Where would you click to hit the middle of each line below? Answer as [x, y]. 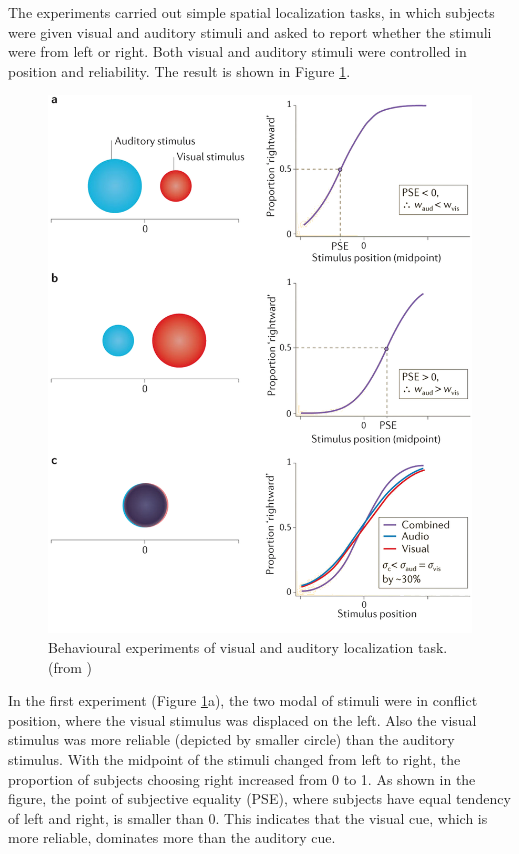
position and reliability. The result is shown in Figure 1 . [179, 70]
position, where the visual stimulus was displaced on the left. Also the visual [242, 719]
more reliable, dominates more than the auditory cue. [172, 837]
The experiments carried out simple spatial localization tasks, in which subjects [251, 12]
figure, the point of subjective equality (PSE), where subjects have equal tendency [259, 798]
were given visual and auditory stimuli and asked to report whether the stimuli [250, 31]
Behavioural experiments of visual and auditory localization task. [248, 646]
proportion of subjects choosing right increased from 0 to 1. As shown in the [242, 778]
